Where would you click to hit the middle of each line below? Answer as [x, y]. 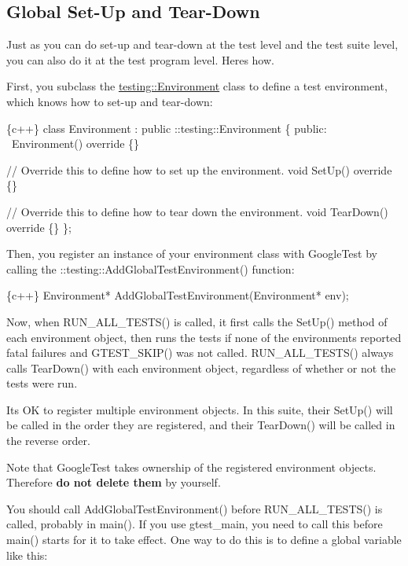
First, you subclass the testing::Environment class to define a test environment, [197, 86]
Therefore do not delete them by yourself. [114, 482]
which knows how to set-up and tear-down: [110, 101]
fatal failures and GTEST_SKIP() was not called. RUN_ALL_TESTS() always [200, 353]
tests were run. [42, 383]
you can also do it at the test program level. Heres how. [140, 59]
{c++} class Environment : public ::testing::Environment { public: [167, 128]
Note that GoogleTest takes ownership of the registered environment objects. [191, 467]
